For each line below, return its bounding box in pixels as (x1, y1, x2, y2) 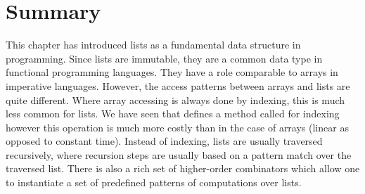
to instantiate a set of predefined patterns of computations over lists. (6, 175, 302, 190)
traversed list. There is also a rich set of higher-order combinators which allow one (6, 161, 360, 176)
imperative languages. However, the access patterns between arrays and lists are (6, 78, 350, 93)
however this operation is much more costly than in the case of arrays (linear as (6, 119, 349, 134)
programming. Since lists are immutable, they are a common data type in (6, 51, 323, 65)
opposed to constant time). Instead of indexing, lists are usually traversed (6, 134, 323, 148)
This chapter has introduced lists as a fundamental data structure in (6, 37, 301, 52)
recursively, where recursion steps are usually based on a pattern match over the (6, 147, 352, 162)
